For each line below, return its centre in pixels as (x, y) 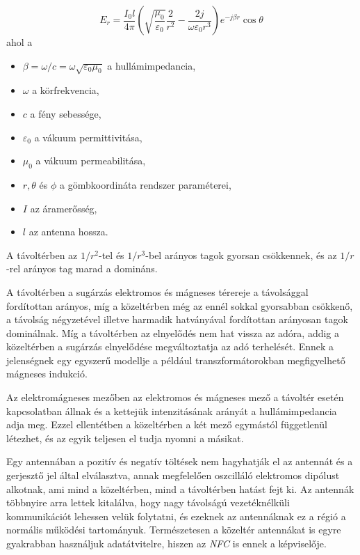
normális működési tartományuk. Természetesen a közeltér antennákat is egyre (174, 530)
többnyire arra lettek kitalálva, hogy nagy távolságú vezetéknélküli (148, 502)
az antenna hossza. (68, 232)
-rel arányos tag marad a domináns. (82, 268)
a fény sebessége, (66, 113)
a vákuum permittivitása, (88, 137)
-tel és (112, 255)
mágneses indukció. (47, 374)
